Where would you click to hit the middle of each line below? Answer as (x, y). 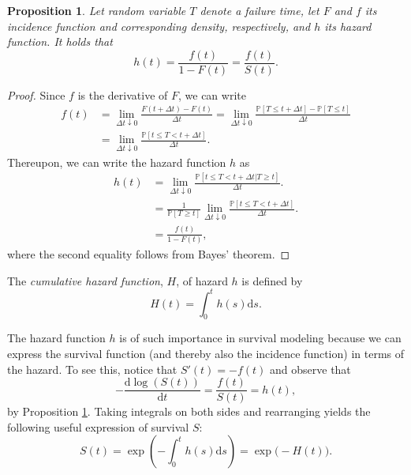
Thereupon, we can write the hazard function (117, 162)
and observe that (310, 369)
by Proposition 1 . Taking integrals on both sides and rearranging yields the (189, 411)
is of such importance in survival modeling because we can (260, 338)
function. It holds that (60, 41)
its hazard (348, 26)
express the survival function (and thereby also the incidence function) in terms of (206, 354)
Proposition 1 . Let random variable (97, 10)
